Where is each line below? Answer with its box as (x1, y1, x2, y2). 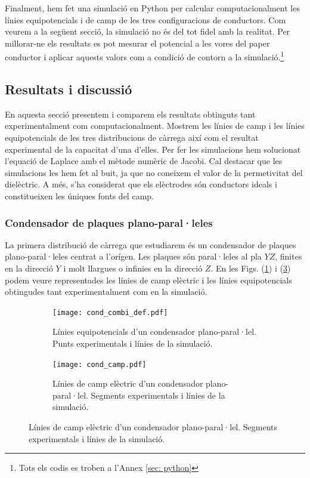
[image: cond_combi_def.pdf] (52, 308, 168, 317)
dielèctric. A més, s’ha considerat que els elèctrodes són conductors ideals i (5, 178, 277, 190)
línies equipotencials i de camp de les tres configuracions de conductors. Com (5, 13, 286, 26)
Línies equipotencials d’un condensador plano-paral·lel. (52, 325, 257, 338)
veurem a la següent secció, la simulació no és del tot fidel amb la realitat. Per (5, 25, 290, 38)
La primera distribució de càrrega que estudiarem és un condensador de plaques (5, 238, 296, 251)
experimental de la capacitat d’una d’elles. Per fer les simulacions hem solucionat (5, 143, 301, 155)
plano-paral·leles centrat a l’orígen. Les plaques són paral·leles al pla (5, 250, 262, 263)
